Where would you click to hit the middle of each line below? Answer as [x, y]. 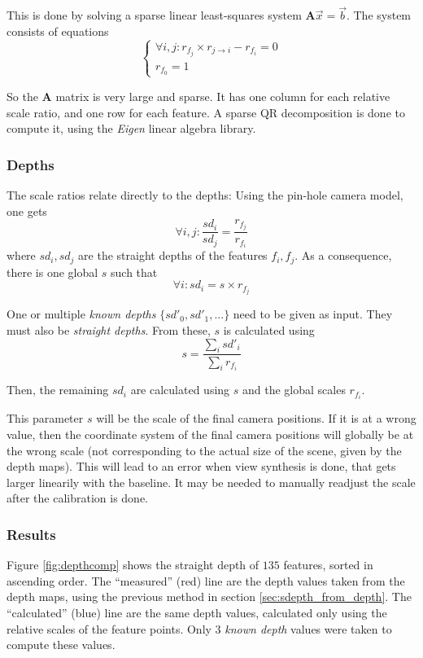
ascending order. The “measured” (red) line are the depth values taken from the [206, 580]
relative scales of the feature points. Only [109, 628]
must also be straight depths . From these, [109, 330]
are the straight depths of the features [173, 255]
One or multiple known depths [81, 314]
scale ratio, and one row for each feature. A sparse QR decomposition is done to [206, 112]
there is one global [52, 272]
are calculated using [180, 390]
